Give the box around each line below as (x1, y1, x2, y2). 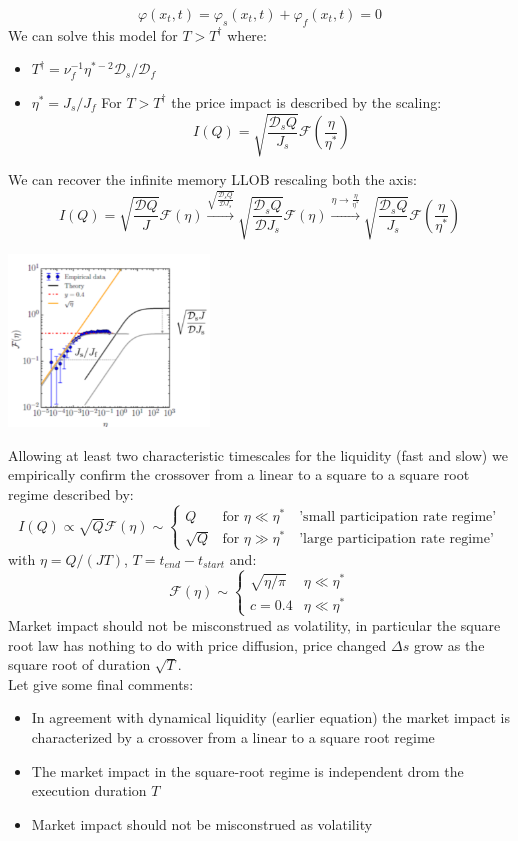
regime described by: (8, 483, 134, 504)
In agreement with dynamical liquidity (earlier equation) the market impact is (31, 707, 510, 728)
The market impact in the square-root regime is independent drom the (31, 760, 464, 781)
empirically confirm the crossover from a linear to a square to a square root (8, 464, 470, 485)
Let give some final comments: (8, 673, 194, 694)
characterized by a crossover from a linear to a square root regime (31, 726, 435, 747)
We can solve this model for (8, 24, 178, 45)
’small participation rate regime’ (299, 509, 497, 524)
